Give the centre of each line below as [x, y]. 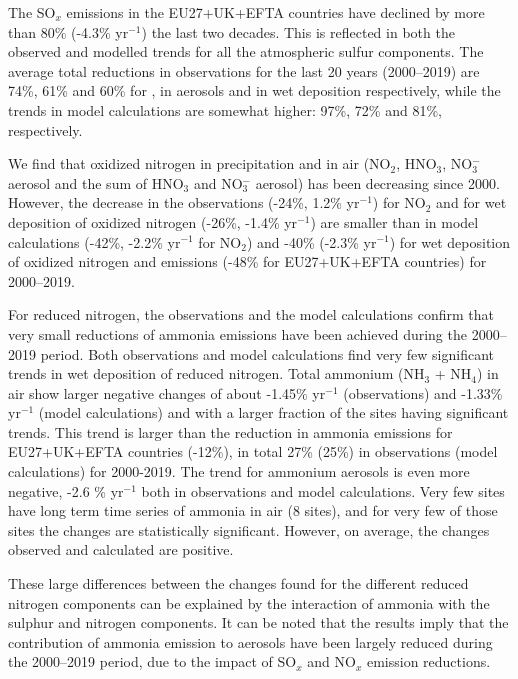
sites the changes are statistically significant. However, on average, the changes [249, 529]
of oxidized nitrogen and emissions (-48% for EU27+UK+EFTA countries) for [247, 261]
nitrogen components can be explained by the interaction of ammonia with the [249, 602]
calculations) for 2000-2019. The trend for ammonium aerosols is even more [239, 471]
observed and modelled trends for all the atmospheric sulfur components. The [246, 51]
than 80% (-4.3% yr [68, 31]
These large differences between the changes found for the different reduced [238, 583]
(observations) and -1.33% [423, 392]
